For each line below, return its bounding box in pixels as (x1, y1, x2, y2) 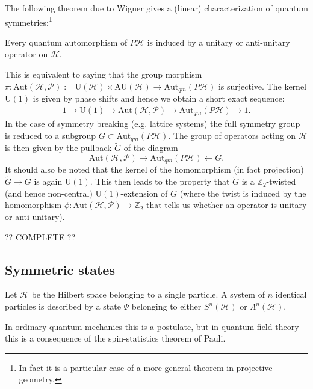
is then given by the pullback (5, 141, 112, 154)
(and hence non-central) (5, 186, 93, 199)
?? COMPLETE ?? (5, 230, 76, 243)
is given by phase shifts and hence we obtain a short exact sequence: (33, 92, 285, 105)
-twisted (266, 175, 296, 188)
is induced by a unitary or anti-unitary (147, 35, 290, 48)
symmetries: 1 (5, 14, 52, 28)
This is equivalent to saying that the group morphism (5, 68, 202, 81)
